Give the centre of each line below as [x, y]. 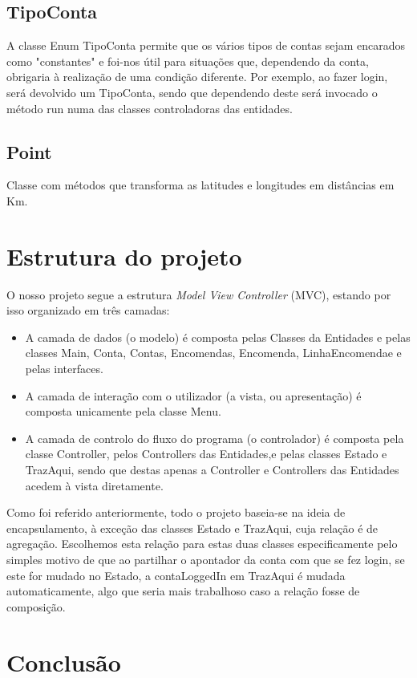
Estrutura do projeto [124, 256]
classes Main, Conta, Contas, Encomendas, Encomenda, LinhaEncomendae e [213, 353]
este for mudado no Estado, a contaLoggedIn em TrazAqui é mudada [176, 575]
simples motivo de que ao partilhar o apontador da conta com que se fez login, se [206, 559]
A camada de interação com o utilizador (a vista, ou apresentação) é [193, 395]
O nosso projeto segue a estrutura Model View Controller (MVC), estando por [199, 294]
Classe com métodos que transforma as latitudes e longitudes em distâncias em [200, 185]
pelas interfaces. [64, 369]
